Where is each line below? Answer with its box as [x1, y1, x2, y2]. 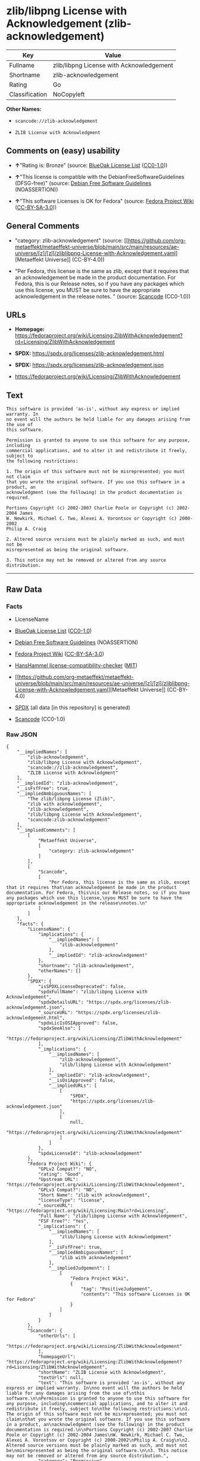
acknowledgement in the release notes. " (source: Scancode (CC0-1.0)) [14, 293, 191, 300]
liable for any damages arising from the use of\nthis [6, 1390, 145, 1397]
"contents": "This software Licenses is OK [80, 1291, 190, 1297]
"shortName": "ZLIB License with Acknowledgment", [37, 1369, 167, 1376]
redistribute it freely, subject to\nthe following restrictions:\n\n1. [6, 1406, 190, 1412]
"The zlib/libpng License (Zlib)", [27, 796, 116, 802]
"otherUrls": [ [37, 1333, 76, 1339]
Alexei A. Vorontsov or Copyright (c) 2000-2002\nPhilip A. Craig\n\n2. [6, 1437, 190, 1443]
